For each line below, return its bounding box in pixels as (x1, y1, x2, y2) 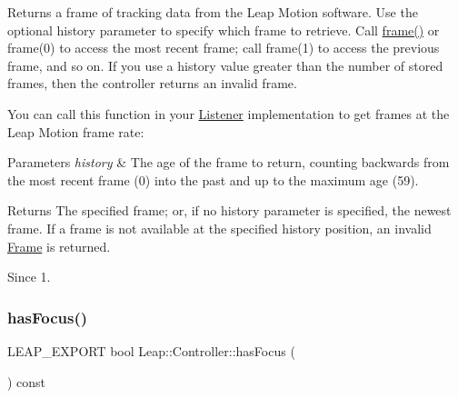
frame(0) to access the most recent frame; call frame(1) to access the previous (7, 38, 440, 57)
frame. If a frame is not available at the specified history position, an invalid (7, 218, 432, 237)
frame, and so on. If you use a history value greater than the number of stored (7, 55, 443, 75)
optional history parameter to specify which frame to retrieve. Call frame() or (7, 20, 440, 39)
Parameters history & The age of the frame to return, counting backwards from (7, 153, 450, 172)
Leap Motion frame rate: (7, 122, 144, 141)
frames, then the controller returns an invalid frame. (7, 74, 297, 93)
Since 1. (7, 267, 51, 286)
